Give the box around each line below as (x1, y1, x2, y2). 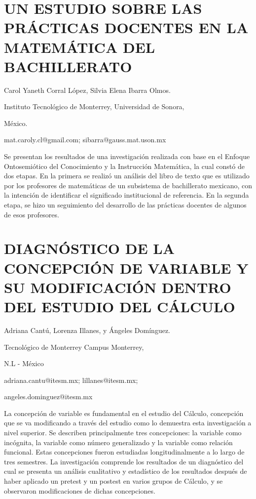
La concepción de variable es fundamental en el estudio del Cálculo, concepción (4, 408, 244, 418)
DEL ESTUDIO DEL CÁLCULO (4, 296, 235, 316)
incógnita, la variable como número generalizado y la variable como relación (4, 437, 233, 447)
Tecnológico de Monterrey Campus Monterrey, (4, 341, 144, 352)
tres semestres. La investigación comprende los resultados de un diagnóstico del (4, 456, 244, 466)
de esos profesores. (4, 209, 59, 219)
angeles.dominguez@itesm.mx (4, 391, 93, 402)
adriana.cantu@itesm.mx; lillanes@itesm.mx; (4, 374, 138, 385)
